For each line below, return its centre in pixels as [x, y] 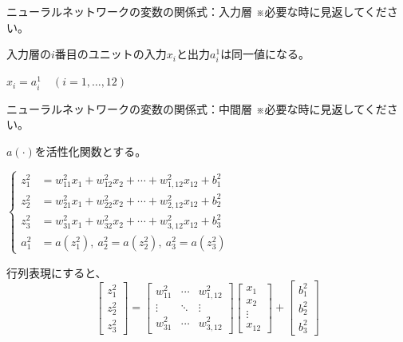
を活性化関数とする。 [91, 151]
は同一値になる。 [265, 54]
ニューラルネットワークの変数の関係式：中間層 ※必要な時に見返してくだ [197, 108]
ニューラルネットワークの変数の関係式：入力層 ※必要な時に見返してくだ [197, 11]
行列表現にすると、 [57, 272]
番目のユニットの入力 [111, 54]
